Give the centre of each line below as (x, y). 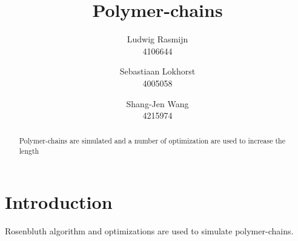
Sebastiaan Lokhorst (157, 71)
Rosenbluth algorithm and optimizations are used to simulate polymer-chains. (149, 230)
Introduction (59, 201)
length (29, 151)
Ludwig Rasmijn (157, 39)
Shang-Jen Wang (157, 103)
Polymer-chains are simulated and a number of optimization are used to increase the (152, 141)
